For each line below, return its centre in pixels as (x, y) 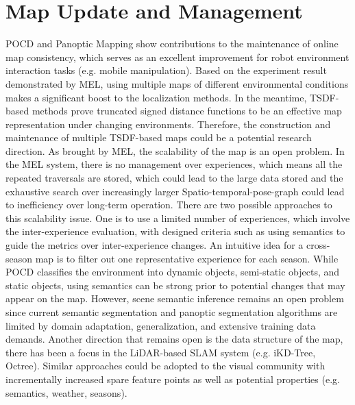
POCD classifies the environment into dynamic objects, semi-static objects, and (173, 272)
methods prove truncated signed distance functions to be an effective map (187, 111)
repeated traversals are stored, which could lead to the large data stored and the (174, 178)
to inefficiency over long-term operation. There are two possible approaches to (169, 205)
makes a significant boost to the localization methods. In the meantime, (156, 97)
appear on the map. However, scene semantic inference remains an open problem (175, 298)
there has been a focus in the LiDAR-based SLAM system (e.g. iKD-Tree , (161, 352)
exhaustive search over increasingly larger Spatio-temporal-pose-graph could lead (175, 191)
